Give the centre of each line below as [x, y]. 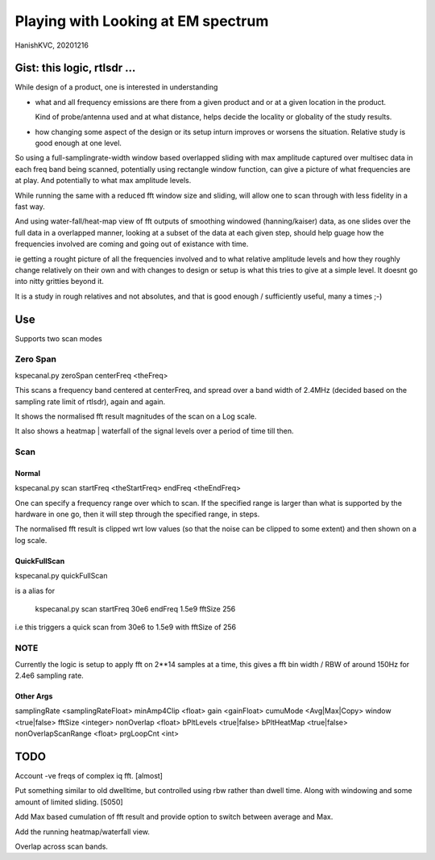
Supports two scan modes [58, 338]
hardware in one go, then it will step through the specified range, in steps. [137, 514]
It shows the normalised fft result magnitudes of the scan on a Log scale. [136, 416]
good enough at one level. [79, 143]
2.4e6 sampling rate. [49, 675]
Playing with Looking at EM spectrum [142, 21]
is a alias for [35, 591]
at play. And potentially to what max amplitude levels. [103, 181]
